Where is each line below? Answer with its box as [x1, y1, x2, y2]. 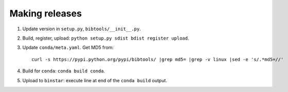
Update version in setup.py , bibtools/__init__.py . [22, 26, 141, 32]
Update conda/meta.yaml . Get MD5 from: [22, 44, 114, 51]
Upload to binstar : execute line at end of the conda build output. [22, 77, 167, 83]
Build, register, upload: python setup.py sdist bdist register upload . [22, 35, 189, 41]
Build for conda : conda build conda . [22, 68, 105, 74]
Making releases [9, 8, 82, 19]
